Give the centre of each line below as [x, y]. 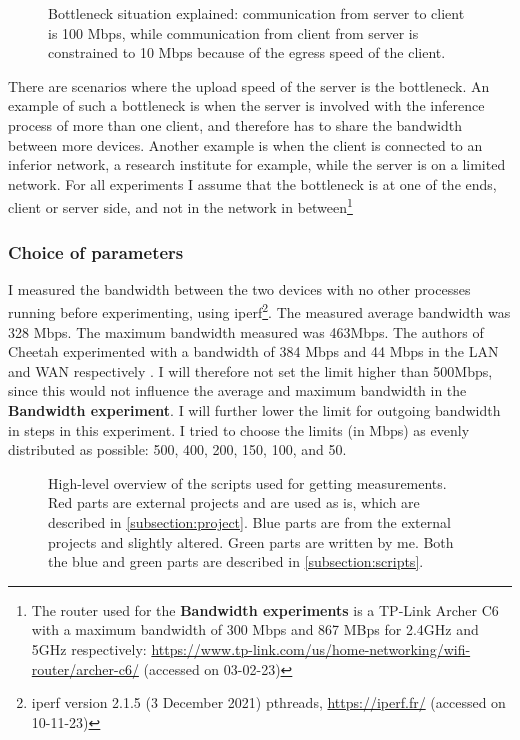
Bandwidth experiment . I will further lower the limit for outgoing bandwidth [254, 410]
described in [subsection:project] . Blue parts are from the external [249, 522]
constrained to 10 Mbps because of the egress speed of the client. [247, 52]
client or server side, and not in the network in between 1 [180, 205]
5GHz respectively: [89, 648]
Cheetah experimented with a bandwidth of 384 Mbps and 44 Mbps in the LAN [253, 351]
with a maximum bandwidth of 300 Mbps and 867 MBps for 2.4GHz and [255, 629]
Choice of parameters [96, 251]
